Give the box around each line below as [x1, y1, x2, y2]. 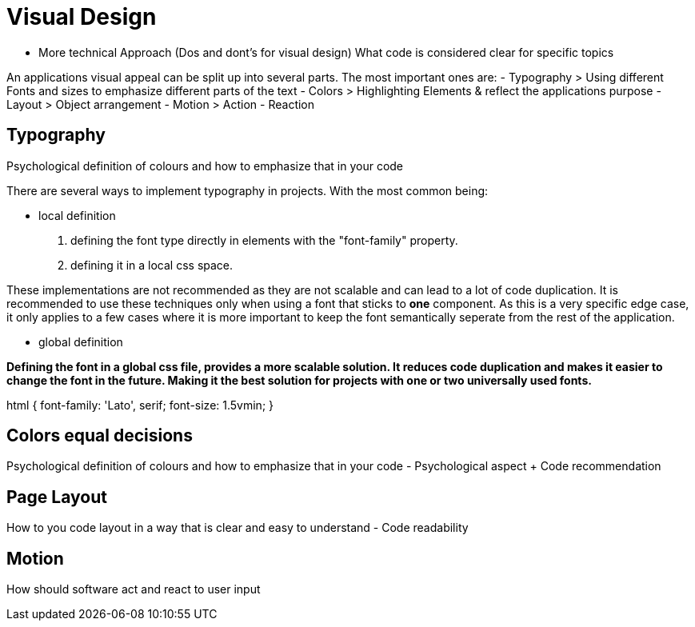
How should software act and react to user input [6, 582, 261, 597]
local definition [38, 208, 116, 222]
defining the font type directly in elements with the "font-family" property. [70, 233, 458, 247]
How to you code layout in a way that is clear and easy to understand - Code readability [6, 521, 469, 535]
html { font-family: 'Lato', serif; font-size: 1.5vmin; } [6, 397, 274, 412]
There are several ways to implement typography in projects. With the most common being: [6, 183, 489, 198]
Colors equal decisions [6, 425, 193, 446]
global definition [38, 334, 123, 349]
